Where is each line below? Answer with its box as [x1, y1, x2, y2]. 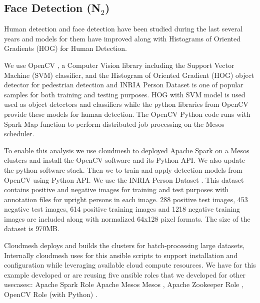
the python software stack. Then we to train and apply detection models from [4, 164, 242, 175]
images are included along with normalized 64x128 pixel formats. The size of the [4, 213, 250, 224]
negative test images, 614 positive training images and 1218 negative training [4, 204, 240, 214]
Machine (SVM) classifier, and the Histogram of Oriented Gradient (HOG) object [4, 69, 254, 80]
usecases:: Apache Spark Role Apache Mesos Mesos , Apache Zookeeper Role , [4, 279, 243, 290]
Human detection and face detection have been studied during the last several [4, 23, 243, 34]
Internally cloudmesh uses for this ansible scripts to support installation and [4, 250, 238, 260]
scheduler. [4, 128, 34, 139]
